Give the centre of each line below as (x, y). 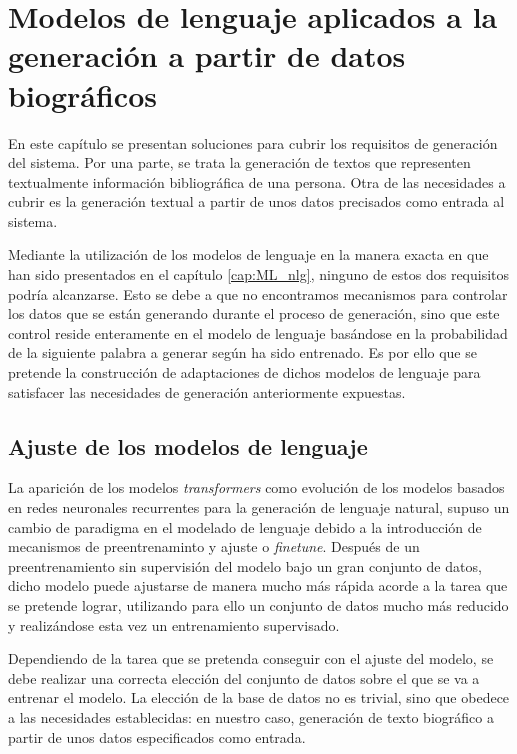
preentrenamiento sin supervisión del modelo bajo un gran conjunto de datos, (245, 565)
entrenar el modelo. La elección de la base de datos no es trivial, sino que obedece (259, 697)
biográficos (82, 94)
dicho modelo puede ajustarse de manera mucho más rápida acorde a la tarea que (258, 585)
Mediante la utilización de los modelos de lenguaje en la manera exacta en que (248, 254)
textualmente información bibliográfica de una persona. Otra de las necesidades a (257, 181)
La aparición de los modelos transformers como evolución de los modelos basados (256, 487)
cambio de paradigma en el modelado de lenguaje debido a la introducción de (245, 526)
